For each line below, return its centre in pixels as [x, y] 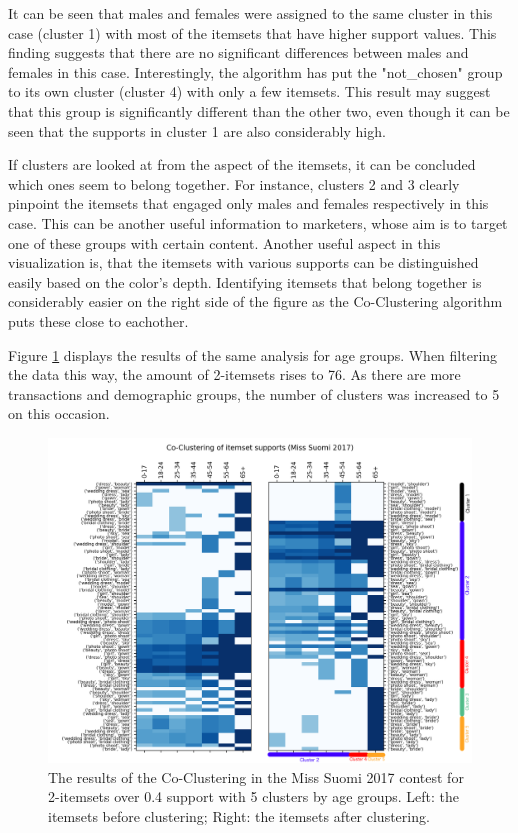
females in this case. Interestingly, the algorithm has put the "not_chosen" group [255, 71]
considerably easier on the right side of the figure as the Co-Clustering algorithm [255, 301]
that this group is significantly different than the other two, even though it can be [259, 110]
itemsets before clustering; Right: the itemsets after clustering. [239, 815]
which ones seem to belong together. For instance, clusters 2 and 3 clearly [234, 183]
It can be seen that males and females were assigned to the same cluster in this [250, 13]
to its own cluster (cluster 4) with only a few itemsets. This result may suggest [249, 91]
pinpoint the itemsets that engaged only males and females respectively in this [248, 203]
